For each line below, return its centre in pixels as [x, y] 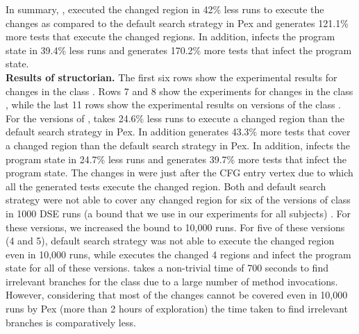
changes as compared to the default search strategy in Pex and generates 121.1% [177, 23]
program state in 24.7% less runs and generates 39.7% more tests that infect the [176, 159]
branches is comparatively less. [71, 322]
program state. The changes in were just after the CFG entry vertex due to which [179, 173]
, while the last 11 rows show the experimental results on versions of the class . [173, 105]
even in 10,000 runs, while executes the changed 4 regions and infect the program [178, 254]
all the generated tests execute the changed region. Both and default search [166, 186]
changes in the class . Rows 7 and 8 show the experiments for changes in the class [179, 91]
